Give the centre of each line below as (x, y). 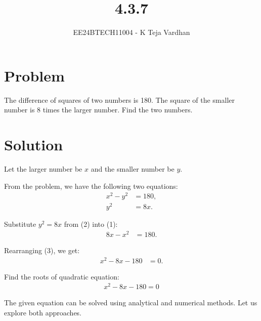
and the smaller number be (133, 168)
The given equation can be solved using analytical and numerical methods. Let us (131, 303)
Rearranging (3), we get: (42, 250)
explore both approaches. (43, 313)
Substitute (20, 224)
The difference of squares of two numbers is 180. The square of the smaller (119, 99)
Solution (34, 145)
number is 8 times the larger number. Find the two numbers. (98, 110)
